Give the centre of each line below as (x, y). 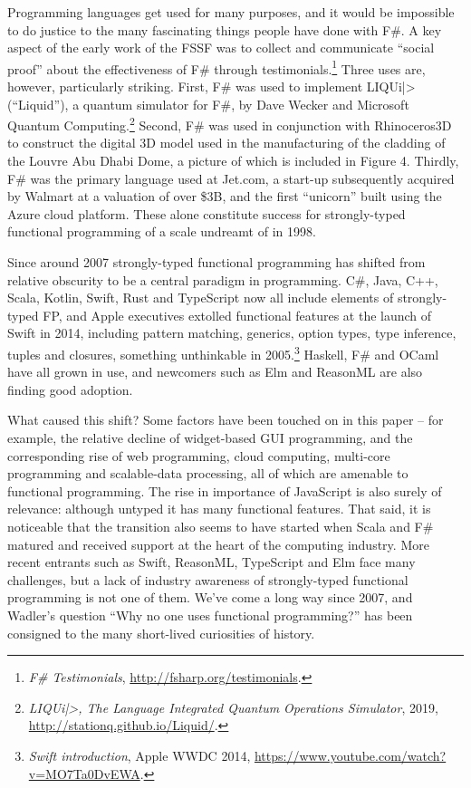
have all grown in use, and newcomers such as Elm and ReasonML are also (215, 372)
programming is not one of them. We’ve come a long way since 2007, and (210, 597)
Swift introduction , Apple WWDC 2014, (139, 755)
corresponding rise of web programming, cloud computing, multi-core (199, 455)
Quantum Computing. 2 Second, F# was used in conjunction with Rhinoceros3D (230, 124)
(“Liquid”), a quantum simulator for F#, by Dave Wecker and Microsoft (208, 104)
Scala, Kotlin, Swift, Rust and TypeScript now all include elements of (201, 298)
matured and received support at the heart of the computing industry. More (218, 544)
